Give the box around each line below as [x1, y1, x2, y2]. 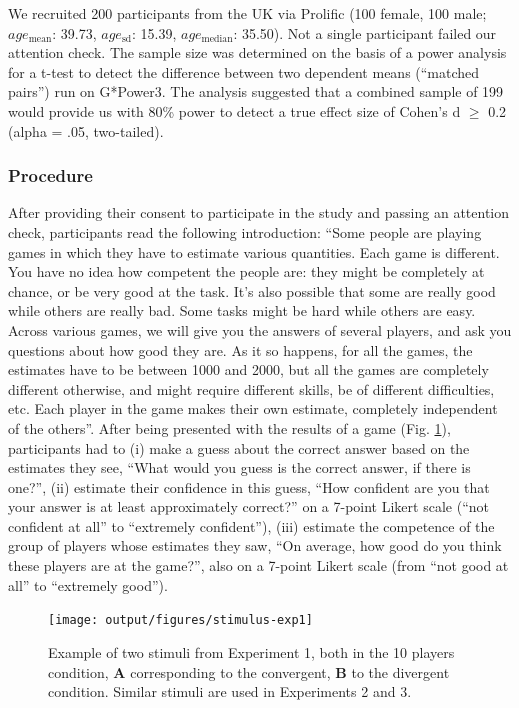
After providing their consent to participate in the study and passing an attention [8, 202, 510, 223]
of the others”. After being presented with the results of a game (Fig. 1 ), [8, 417, 451, 438]
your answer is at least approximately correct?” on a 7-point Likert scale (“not [8, 496, 489, 517]
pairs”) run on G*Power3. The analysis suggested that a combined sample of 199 [8, 81, 504, 102]
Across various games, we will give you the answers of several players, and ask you [8, 319, 512, 340]
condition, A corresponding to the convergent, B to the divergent [48, 661, 450, 682]
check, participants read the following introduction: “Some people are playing [8, 221, 482, 242]
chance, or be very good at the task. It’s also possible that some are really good [8, 280, 496, 301]
